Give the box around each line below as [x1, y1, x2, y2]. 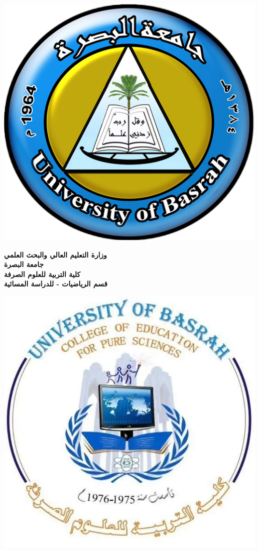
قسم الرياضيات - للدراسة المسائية [4, 278, 108, 289]
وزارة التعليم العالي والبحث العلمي [4, 249, 107, 260]
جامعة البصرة [4, 259, 44, 270]
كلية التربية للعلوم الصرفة [4, 269, 81, 279]
